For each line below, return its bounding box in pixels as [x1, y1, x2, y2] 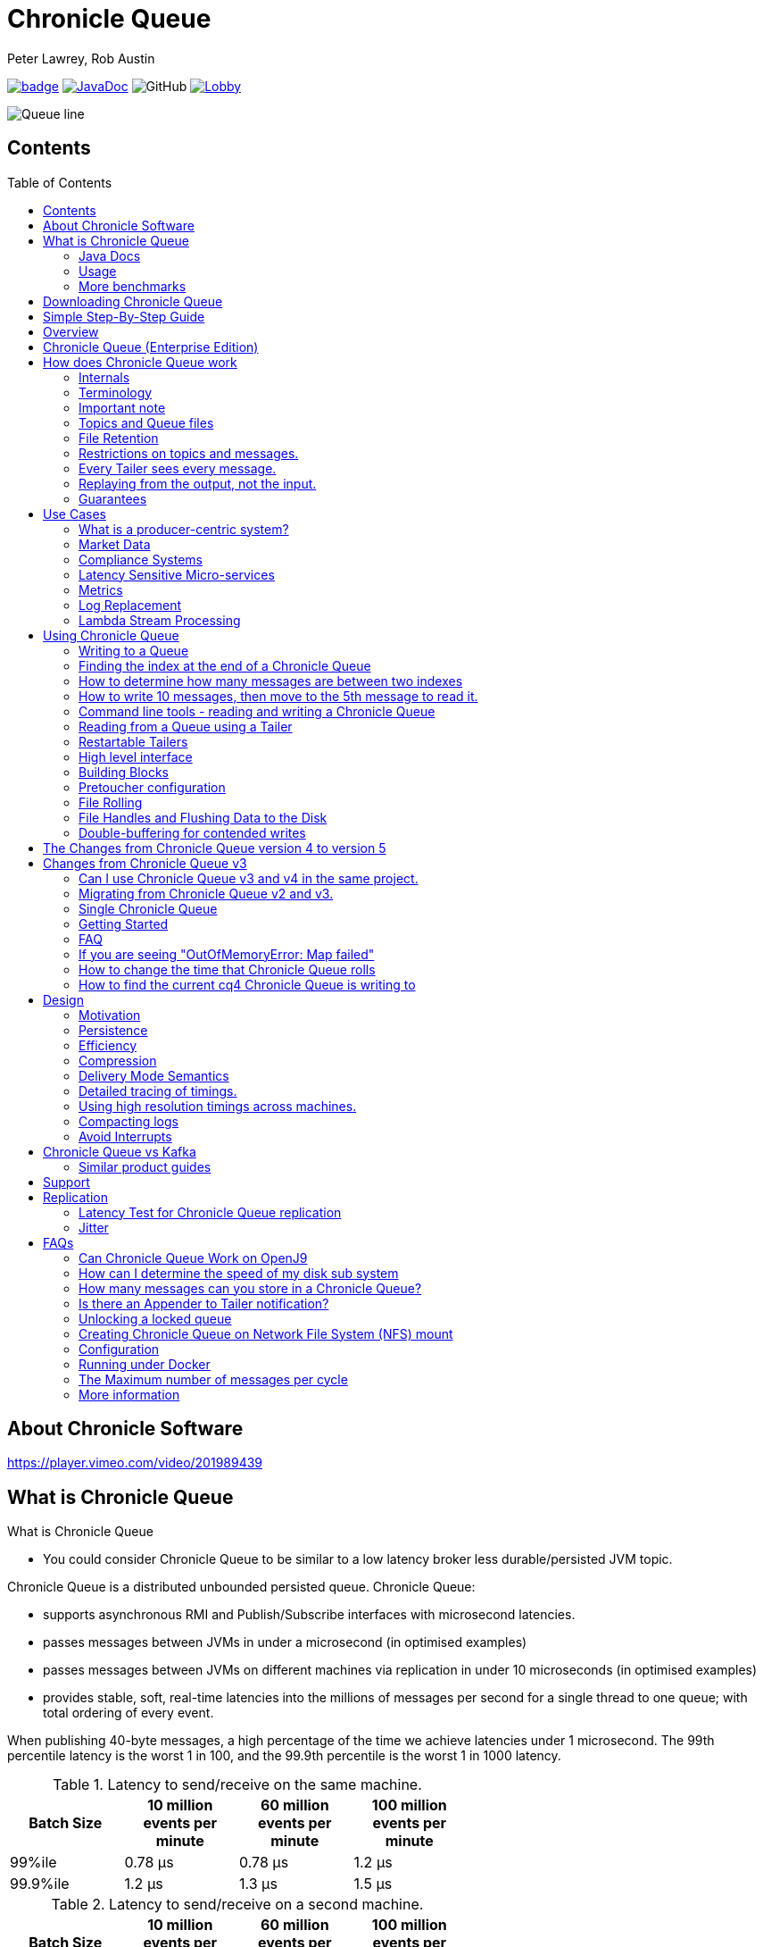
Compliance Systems [79, 551, 203, 567]
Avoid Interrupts [79, 1128, 172, 1144]
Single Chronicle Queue [79, 900, 218, 916]
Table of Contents [7, 174, 112, 190]
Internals [79, 369, 130, 385]
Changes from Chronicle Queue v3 [43, 855, 247, 871]
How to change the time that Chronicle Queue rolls [79, 961, 376, 977]
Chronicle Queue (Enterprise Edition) [43, 338, 259, 355]
